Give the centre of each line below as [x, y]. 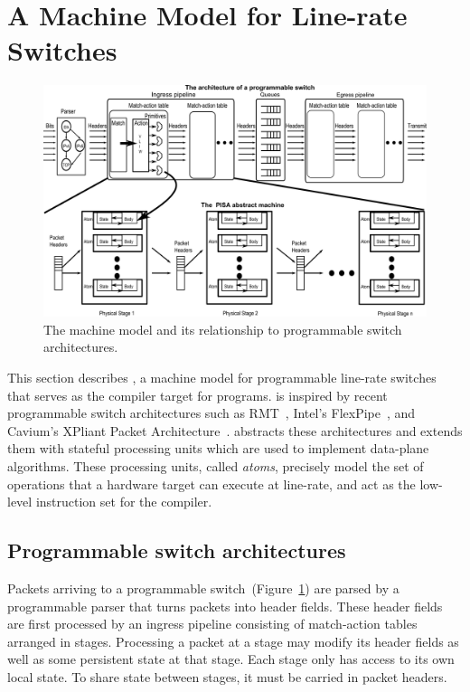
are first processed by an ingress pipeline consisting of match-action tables [212, 624]
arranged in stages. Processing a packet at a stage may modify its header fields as [233, 641]
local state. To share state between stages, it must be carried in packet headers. [227, 676]
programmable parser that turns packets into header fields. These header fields [225, 606]
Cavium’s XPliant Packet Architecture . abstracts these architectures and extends [235, 430]
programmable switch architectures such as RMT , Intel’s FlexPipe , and [211, 413]
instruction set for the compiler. [124, 502]
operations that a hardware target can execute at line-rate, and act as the [211, 483]
